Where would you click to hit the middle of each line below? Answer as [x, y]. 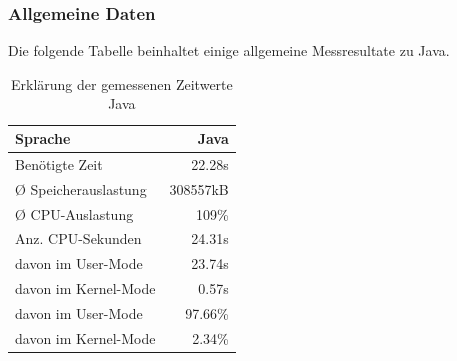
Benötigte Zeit [59, 163]
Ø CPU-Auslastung [74, 213]
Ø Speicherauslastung [81, 188]
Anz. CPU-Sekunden [78, 238]
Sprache [43, 138]
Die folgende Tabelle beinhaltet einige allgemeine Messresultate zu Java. [229, 50]
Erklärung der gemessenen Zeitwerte [121, 83]
